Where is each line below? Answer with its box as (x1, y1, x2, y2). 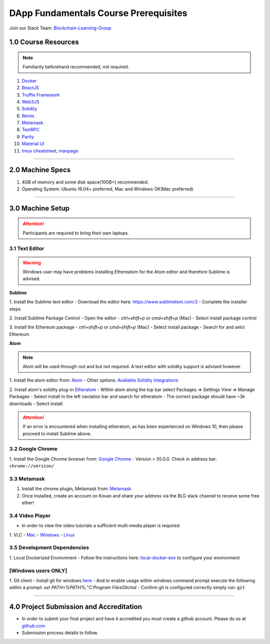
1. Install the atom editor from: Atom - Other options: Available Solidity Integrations (9, 377, 178, 383)
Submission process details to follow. (21, 630, 98, 636)
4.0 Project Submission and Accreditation (9, 602, 142, 611)
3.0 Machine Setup (9, 204, 70, 212)
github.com (21, 622, 45, 628)
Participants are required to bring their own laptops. (22, 230, 129, 236)
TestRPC (21, 126, 40, 132)
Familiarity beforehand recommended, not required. (22, 64, 129, 70)
